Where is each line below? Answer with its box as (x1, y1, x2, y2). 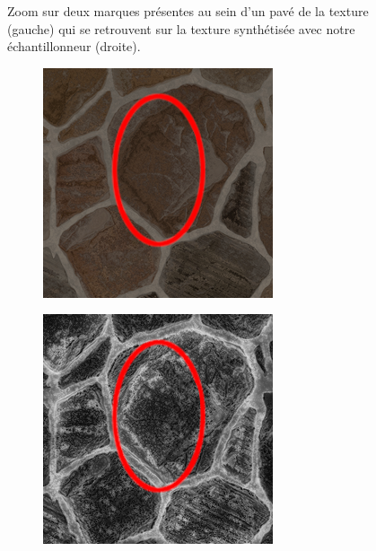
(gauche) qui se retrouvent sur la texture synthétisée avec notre (7, 19, 355, 38)
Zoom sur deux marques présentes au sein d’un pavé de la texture (7, 2, 369, 20)
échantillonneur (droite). (7, 37, 141, 56)
